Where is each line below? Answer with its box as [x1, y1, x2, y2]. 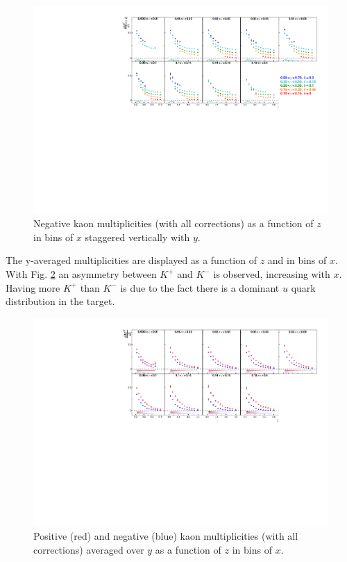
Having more [6, 280, 60, 295]
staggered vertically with [85, 229, 190, 244]
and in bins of [267, 253, 327, 267]
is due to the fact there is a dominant [120, 280, 280, 295]
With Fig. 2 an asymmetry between [6, 267, 157, 281]
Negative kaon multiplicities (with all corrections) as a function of [33, 216, 314, 231]
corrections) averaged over [33, 542, 144, 556]
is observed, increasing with [213, 267, 330, 281]
